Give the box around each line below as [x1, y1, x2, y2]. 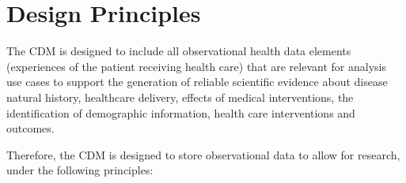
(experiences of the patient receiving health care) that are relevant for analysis [6, 58, 386, 74]
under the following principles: [6, 162, 154, 178]
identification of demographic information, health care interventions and [6, 104, 355, 121]
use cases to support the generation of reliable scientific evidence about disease [6, 73, 388, 90]
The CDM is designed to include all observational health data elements [6, 43, 351, 59]
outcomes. [6, 120, 55, 136]
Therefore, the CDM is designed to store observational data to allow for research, [6, 146, 400, 162]
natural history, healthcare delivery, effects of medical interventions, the [6, 88, 354, 105]
